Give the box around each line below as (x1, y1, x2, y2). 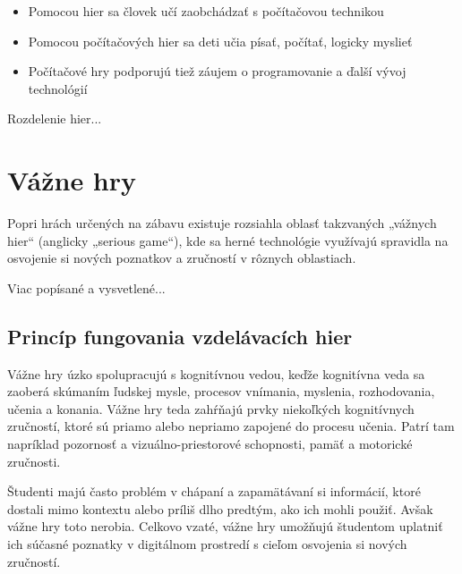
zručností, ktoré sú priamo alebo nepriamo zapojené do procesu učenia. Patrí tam (7, 417, 455, 435)
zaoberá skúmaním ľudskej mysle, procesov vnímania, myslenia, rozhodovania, (7, 382, 435, 401)
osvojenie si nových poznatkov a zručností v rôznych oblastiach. (7, 249, 356, 267)
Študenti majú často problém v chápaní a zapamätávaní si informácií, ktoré (7, 482, 421, 501)
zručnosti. (7, 452, 61, 470)
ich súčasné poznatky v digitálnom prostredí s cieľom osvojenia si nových (7, 535, 407, 553)
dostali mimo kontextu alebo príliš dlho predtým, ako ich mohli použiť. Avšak (7, 499, 433, 518)
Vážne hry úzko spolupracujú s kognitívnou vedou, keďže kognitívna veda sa (7, 364, 425, 383)
